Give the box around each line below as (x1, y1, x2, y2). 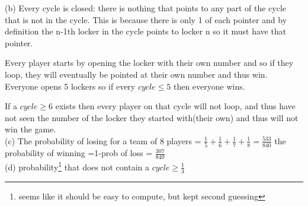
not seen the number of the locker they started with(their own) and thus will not (5, 111, 299, 123)
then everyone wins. (173, 80, 245, 92)
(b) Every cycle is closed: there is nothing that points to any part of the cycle (5, 2, 287, 14)
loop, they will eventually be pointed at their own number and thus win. (5, 68, 268, 80)
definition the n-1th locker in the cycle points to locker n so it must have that (5, 25, 287, 37)
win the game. (5, 123, 56, 135)
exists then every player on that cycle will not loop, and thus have (55, 100, 296, 112)
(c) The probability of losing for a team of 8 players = (5, 134, 201, 147)
